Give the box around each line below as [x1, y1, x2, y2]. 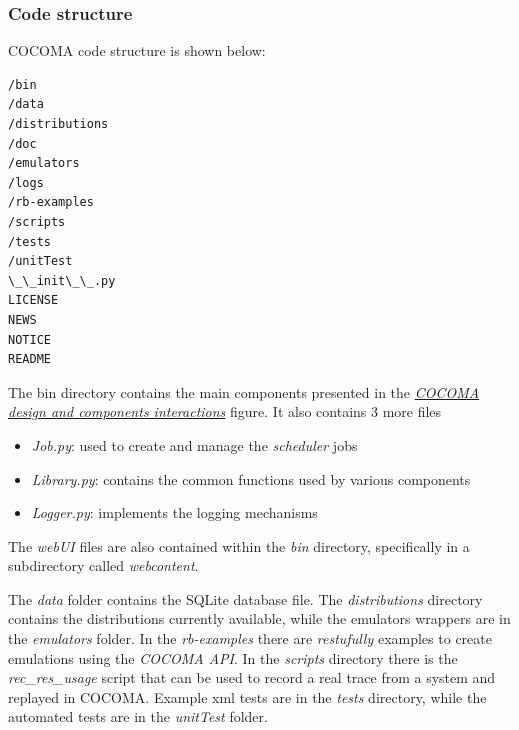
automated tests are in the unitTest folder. [8, 706, 268, 727]
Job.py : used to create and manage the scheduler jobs [31, 434, 358, 455]
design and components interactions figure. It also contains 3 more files [8, 401, 442, 422]
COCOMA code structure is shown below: [8, 40, 266, 61]
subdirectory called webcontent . [8, 555, 199, 576]
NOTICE [8, 332, 51, 347]
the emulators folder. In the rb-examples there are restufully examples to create [8, 628, 492, 649]
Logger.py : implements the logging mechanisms [31, 502, 318, 523]
